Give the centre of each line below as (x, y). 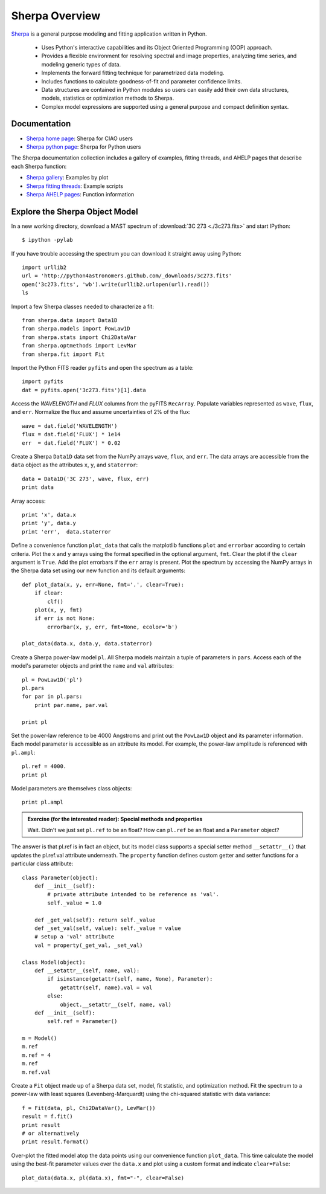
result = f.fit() (47, 1117)
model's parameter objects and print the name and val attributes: (93, 666)
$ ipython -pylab (47, 240)
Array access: (28, 501)
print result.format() (56, 1142)
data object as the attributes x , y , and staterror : (75, 465)
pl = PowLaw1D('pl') (52, 679)
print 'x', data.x (49, 515)
